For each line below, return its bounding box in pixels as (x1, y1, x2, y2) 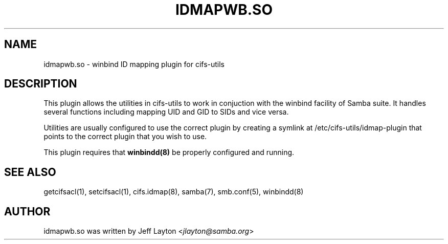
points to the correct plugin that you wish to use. (43, 132, 207, 141)
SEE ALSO (4, 165, 56, 179)
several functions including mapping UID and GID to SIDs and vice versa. (43, 107, 289, 117)
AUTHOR (4, 205, 51, 218)
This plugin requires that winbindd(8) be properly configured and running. (43, 148, 295, 157)
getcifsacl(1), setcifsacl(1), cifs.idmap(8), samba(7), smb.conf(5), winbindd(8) (43, 187, 304, 196)
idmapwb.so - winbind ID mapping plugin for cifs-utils (43, 59, 225, 69)
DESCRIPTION (4, 77, 77, 91)
